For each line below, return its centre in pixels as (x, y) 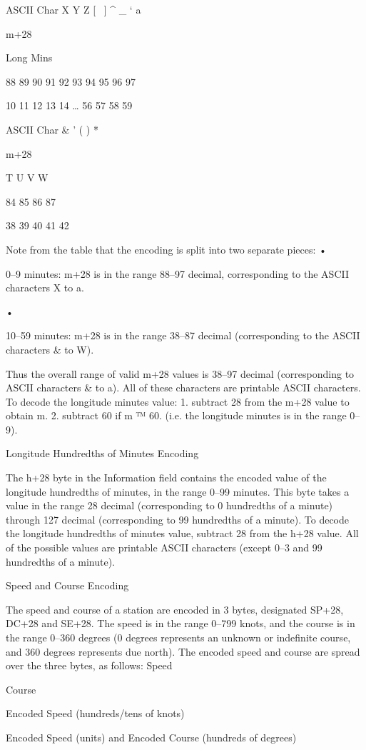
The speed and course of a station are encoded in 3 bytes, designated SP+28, (175, 609)
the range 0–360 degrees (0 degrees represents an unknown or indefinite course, (178, 637)
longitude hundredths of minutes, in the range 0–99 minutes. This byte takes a (178, 491)
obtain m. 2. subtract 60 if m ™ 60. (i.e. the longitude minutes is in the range (176, 415)
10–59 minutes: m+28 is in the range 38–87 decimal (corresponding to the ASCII (183, 335)
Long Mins (29, 57)
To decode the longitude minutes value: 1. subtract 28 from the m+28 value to (178, 401)
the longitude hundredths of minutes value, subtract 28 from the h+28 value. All (182, 533)
